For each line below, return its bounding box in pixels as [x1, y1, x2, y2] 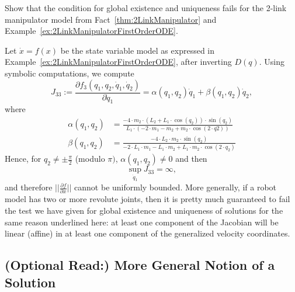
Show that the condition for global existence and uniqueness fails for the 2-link [5, 2, 287, 13]
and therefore [5, 181, 53, 193]
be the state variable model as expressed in [60, 44, 215, 56]
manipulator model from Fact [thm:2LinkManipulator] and [5, 13, 217, 25]
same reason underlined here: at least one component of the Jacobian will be [5, 215, 279, 228]
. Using [259, 55, 284, 68]
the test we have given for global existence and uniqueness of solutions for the [5, 204, 283, 216]
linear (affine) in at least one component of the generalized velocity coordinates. [5, 227, 290, 239]
